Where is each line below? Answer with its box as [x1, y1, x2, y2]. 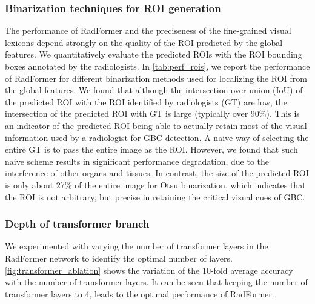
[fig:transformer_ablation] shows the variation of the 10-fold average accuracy [5, 263, 293, 276]
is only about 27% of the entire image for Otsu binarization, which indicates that [5, 178, 306, 191]
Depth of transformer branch [5, 216, 150, 231]
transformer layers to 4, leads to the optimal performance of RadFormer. [5, 287, 274, 300]
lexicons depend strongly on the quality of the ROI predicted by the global [5, 36, 283, 48]
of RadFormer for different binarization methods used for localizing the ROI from [5, 71, 307, 84]
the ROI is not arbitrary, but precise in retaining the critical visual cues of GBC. [5, 190, 305, 203]
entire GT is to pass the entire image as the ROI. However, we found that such [5, 143, 298, 156]
